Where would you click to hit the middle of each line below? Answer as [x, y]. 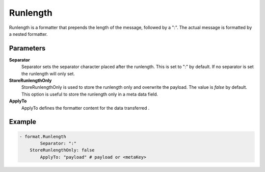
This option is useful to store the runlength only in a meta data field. [90, 94]
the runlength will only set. [48, 74]
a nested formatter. [28, 34]
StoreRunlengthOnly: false [62, 150]
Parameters [27, 48]
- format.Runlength [43, 136]
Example [23, 122]
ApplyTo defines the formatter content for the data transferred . [85, 108]
